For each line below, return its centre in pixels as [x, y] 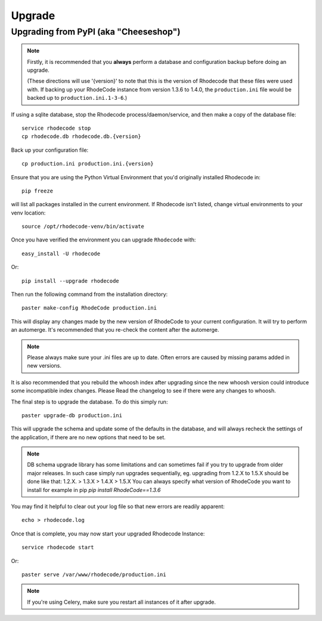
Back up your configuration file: [50, 150]
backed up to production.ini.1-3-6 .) [77, 98]
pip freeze [38, 191]
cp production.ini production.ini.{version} [88, 164]
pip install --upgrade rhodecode [70, 281]
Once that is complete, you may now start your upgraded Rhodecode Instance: [108, 533]
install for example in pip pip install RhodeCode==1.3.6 [94, 490]
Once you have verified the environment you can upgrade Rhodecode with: [103, 240]
